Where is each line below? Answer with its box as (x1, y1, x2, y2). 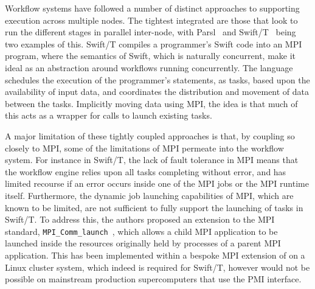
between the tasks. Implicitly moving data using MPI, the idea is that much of (5, 97, 298, 110)
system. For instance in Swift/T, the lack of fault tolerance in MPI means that (5, 153, 299, 166)
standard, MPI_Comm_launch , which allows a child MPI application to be (5, 225, 278, 237)
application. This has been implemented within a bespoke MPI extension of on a (5, 248, 305, 261)
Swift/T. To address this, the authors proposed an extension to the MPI (5, 213, 275, 226)
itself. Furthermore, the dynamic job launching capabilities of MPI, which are (5, 189, 294, 201)
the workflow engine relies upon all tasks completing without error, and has (5, 165, 286, 178)
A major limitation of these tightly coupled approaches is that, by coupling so (5, 129, 295, 142)
